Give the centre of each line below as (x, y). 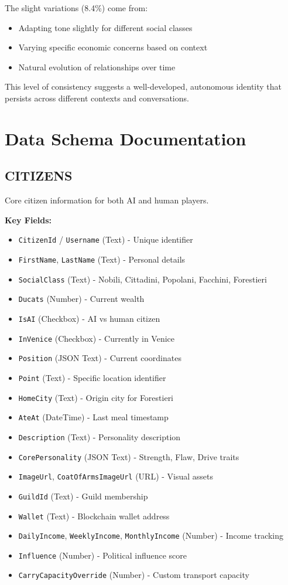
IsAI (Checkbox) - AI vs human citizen (89, 318)
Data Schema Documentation (126, 138)
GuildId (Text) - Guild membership (83, 496)
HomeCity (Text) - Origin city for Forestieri (96, 397)
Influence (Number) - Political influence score (103, 555)
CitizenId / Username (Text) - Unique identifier (106, 239)
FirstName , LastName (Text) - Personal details (102, 259)
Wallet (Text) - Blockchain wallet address (94, 516)
